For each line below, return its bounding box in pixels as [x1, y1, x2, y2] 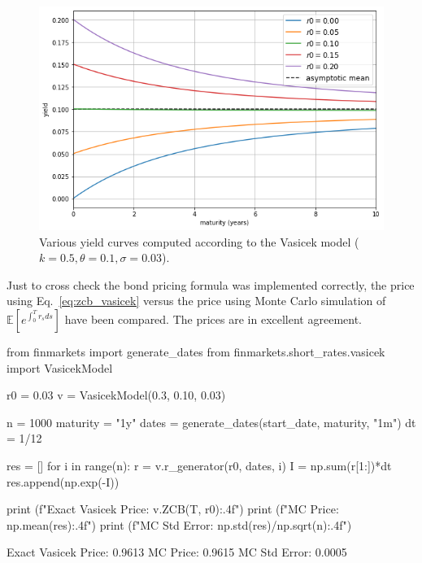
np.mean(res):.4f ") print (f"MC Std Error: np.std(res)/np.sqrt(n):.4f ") [7, 516, 352, 533]
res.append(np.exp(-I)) [7, 473, 120, 490]
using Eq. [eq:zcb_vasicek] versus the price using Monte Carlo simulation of [7, 292, 386, 309]
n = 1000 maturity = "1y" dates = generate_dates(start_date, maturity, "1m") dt [7, 413, 416, 430]
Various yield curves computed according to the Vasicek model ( [39, 233, 359, 250]
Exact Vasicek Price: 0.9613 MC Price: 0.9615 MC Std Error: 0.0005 [7, 543, 347, 561]
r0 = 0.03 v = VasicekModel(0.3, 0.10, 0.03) [7, 386, 226, 404]
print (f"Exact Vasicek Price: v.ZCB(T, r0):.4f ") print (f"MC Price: [7, 500, 339, 517]
